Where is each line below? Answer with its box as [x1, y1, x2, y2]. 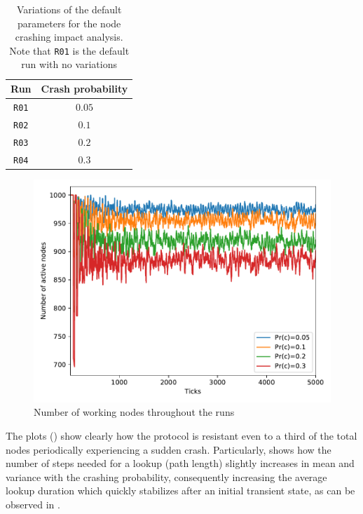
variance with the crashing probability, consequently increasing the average [6, 469, 327, 484]
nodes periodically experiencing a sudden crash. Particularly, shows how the [6, 442, 331, 456]
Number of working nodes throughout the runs [34, 405, 235, 419]
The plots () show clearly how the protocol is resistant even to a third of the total [6, 428, 357, 442]
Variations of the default [16, 2, 122, 16]
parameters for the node [18, 15, 121, 30]
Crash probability [41, 81, 128, 96]
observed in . [6, 496, 60, 511]
